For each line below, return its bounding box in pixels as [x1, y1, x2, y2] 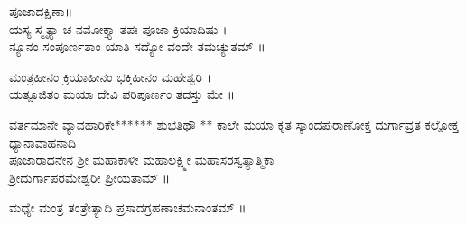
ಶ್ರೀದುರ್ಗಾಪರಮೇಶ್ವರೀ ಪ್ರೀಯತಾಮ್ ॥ [9, 167, 171, 186]
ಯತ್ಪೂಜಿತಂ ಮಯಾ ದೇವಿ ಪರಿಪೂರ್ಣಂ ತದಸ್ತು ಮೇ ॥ [9, 85, 236, 103]
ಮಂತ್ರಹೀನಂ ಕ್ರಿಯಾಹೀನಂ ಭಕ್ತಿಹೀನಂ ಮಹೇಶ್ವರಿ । [9, 67, 211, 85]
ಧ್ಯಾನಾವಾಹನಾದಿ [9, 132, 77, 151]
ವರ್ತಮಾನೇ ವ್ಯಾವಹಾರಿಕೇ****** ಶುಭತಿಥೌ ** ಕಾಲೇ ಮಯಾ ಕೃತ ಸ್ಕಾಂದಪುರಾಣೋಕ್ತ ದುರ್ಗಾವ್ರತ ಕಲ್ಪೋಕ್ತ [9, 114, 459, 133]
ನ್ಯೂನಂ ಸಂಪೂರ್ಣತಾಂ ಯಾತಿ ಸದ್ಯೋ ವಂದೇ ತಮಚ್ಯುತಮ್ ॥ [9, 37, 266, 56]
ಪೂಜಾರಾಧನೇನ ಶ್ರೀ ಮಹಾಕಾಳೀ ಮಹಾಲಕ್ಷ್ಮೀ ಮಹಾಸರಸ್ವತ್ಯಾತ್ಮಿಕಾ [9, 150, 275, 169]
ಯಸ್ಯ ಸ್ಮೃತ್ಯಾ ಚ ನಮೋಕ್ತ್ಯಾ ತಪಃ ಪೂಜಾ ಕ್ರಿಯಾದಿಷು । [9, 19, 228, 38]
